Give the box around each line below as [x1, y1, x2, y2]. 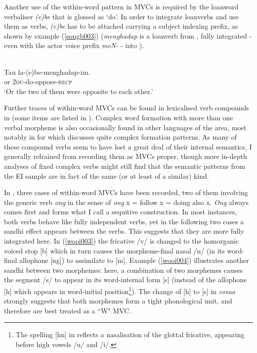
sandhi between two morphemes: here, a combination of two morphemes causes [4, 264, 243, 275]
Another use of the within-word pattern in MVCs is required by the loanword [4, 1, 239, 11]
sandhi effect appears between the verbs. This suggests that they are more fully [4, 226, 244, 236]
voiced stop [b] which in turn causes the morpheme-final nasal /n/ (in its [4, 245, 225, 255]
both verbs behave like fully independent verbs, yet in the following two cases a [4, 216, 244, 226]
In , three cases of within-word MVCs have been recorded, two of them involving [4, 187, 248, 198]
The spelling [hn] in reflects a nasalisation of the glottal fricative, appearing [15, 329, 245, 340]
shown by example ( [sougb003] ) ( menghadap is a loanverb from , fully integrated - [4, 30, 252, 41]
